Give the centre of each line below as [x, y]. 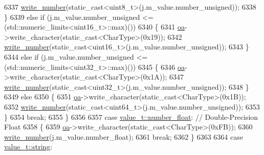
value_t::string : [28, 147]
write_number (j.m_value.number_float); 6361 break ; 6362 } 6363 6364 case [124, 136]
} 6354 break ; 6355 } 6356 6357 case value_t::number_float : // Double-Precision [131, 117]
